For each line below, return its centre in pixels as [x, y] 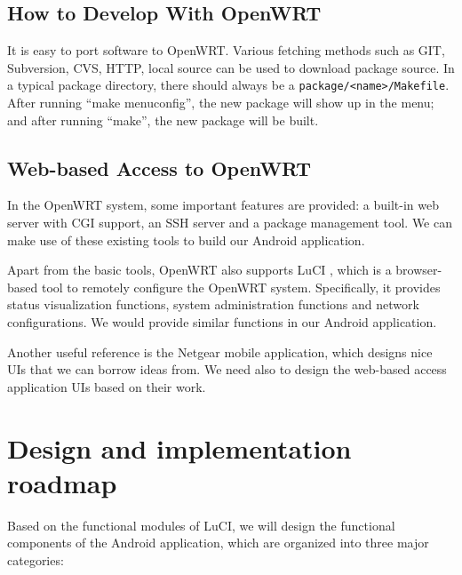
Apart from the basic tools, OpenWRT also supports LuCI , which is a [199, 270]
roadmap [62, 482]
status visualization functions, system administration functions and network [213, 304]
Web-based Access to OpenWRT [159, 168]
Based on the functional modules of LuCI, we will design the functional [201, 525]
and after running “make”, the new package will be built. [163, 120]
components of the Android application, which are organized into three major [218, 543]
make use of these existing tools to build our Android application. [186, 240]
